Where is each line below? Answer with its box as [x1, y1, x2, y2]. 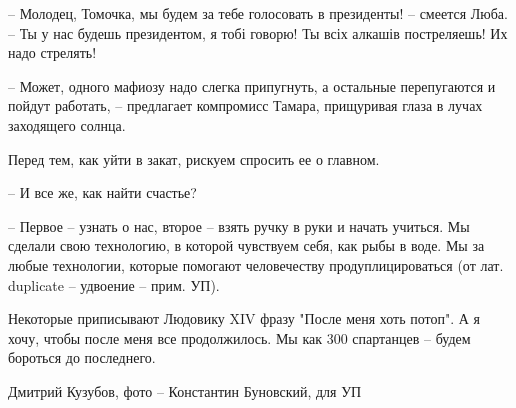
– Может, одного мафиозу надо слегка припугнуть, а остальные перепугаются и [8, 75, 496, 96]
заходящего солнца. [8, 114, 126, 135]
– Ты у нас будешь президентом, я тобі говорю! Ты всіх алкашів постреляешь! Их [8, 22, 508, 43]
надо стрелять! [8, 42, 97, 63]
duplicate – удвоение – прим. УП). [8, 274, 220, 295]
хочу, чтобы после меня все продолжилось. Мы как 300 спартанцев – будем [8, 327, 471, 348]
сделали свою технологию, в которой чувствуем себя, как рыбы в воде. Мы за [8, 235, 485, 256]
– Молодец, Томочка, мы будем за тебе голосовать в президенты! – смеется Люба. [8, 3, 508, 23]
